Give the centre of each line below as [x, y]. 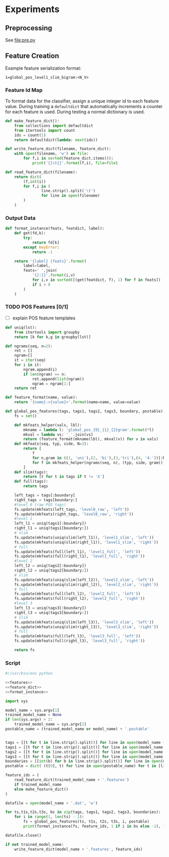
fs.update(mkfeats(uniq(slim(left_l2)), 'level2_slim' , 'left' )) [84, 580]
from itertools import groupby [47, 332]
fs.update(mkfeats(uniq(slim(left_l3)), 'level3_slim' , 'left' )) [84, 622]
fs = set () [26, 416]
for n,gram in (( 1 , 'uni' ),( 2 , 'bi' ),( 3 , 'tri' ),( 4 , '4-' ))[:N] [100, 458]
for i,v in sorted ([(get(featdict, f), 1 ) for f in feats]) [96, 280]
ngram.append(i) [40, 369]
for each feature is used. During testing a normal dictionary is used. [75, 112]
